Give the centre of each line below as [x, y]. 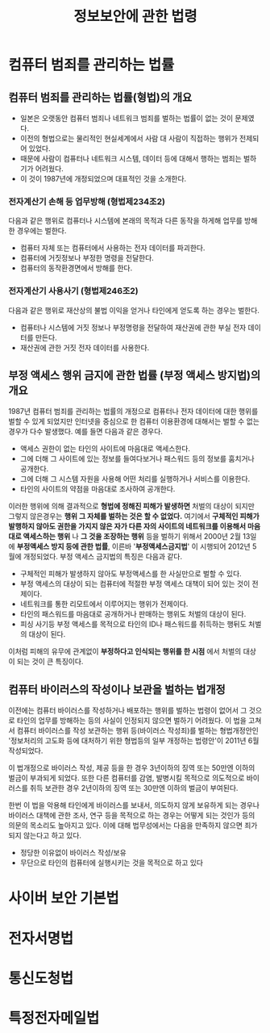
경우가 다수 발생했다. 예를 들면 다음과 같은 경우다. [86, 432]
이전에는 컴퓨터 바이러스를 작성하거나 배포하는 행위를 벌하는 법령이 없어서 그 [128, 710]
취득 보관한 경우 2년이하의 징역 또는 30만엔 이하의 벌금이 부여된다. [134, 788]
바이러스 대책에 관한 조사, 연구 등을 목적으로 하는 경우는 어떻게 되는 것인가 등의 [132, 815]
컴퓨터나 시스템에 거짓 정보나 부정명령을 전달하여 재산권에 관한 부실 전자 [133, 327]
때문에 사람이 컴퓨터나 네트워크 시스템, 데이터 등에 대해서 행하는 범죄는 [131, 159]
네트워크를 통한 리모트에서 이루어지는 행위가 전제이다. [104, 604]
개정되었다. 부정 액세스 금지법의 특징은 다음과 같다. [103, 557]
